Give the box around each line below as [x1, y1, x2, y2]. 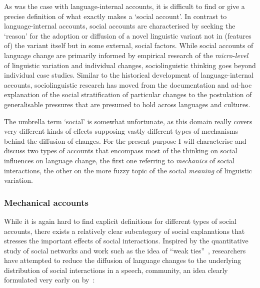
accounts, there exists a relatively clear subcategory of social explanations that [4, 225, 245, 236]
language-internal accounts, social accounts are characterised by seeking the [4, 21, 235, 31]
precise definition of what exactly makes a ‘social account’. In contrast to [4, 11, 227, 21]
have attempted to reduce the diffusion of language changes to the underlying [4, 255, 241, 265]
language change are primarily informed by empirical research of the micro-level [4, 50, 248, 60]
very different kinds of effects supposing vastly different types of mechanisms [4, 126, 238, 136]
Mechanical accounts [4, 196, 88, 208]
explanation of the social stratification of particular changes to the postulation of [4, 89, 252, 100]
